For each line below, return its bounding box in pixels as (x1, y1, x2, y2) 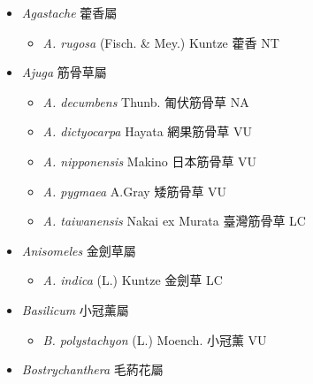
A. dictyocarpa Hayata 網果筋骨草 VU (42, 122, 253, 141)
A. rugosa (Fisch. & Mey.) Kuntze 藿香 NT (42, 33, 279, 51)
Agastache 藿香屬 (21, 4, 118, 21)
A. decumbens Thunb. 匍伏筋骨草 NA (42, 92, 249, 111)
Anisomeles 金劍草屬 (21, 241, 136, 259)
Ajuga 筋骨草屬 (21, 63, 107, 81)
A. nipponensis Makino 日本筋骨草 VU (42, 151, 257, 170)
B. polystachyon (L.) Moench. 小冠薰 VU (42, 330, 267, 349)
